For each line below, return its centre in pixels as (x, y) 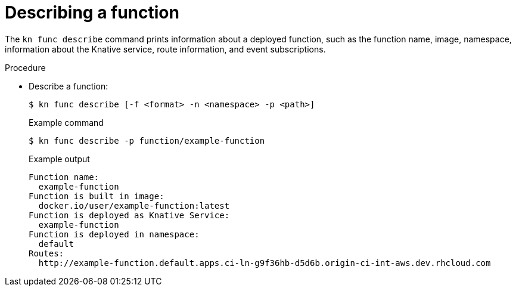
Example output (59, 159)
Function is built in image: (97, 196)
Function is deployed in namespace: (114, 234)
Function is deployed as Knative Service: (129, 215)
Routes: (46, 253)
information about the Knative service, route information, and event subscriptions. (165, 49)
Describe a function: (69, 86)
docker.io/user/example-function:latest (134, 205)
